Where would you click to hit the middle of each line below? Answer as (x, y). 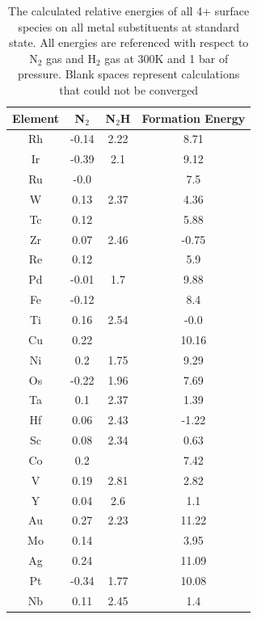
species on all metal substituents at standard (128, 26)
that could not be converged (129, 89)
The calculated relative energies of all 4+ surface (129, 11)
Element (36, 118)
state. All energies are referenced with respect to (129, 42)
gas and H (71, 58)
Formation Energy (194, 118)
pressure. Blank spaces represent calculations (129, 74)
